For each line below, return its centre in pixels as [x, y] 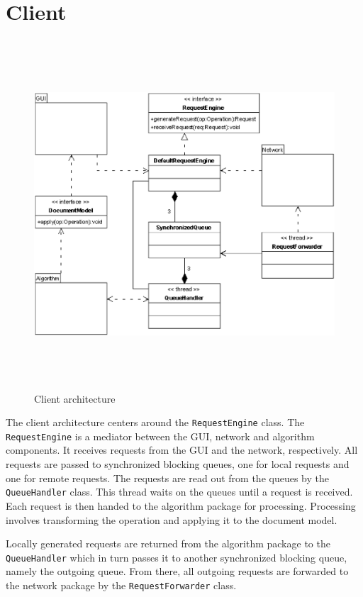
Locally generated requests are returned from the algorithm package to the [168, 543]
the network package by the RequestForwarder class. [121, 585]
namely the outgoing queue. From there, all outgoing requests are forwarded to [177, 571]
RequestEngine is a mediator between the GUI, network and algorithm [160, 436]
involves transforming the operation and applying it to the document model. [172, 519]
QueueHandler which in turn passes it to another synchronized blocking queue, [177, 557]
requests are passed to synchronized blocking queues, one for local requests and [178, 464]
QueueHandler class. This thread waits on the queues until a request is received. [179, 492]
